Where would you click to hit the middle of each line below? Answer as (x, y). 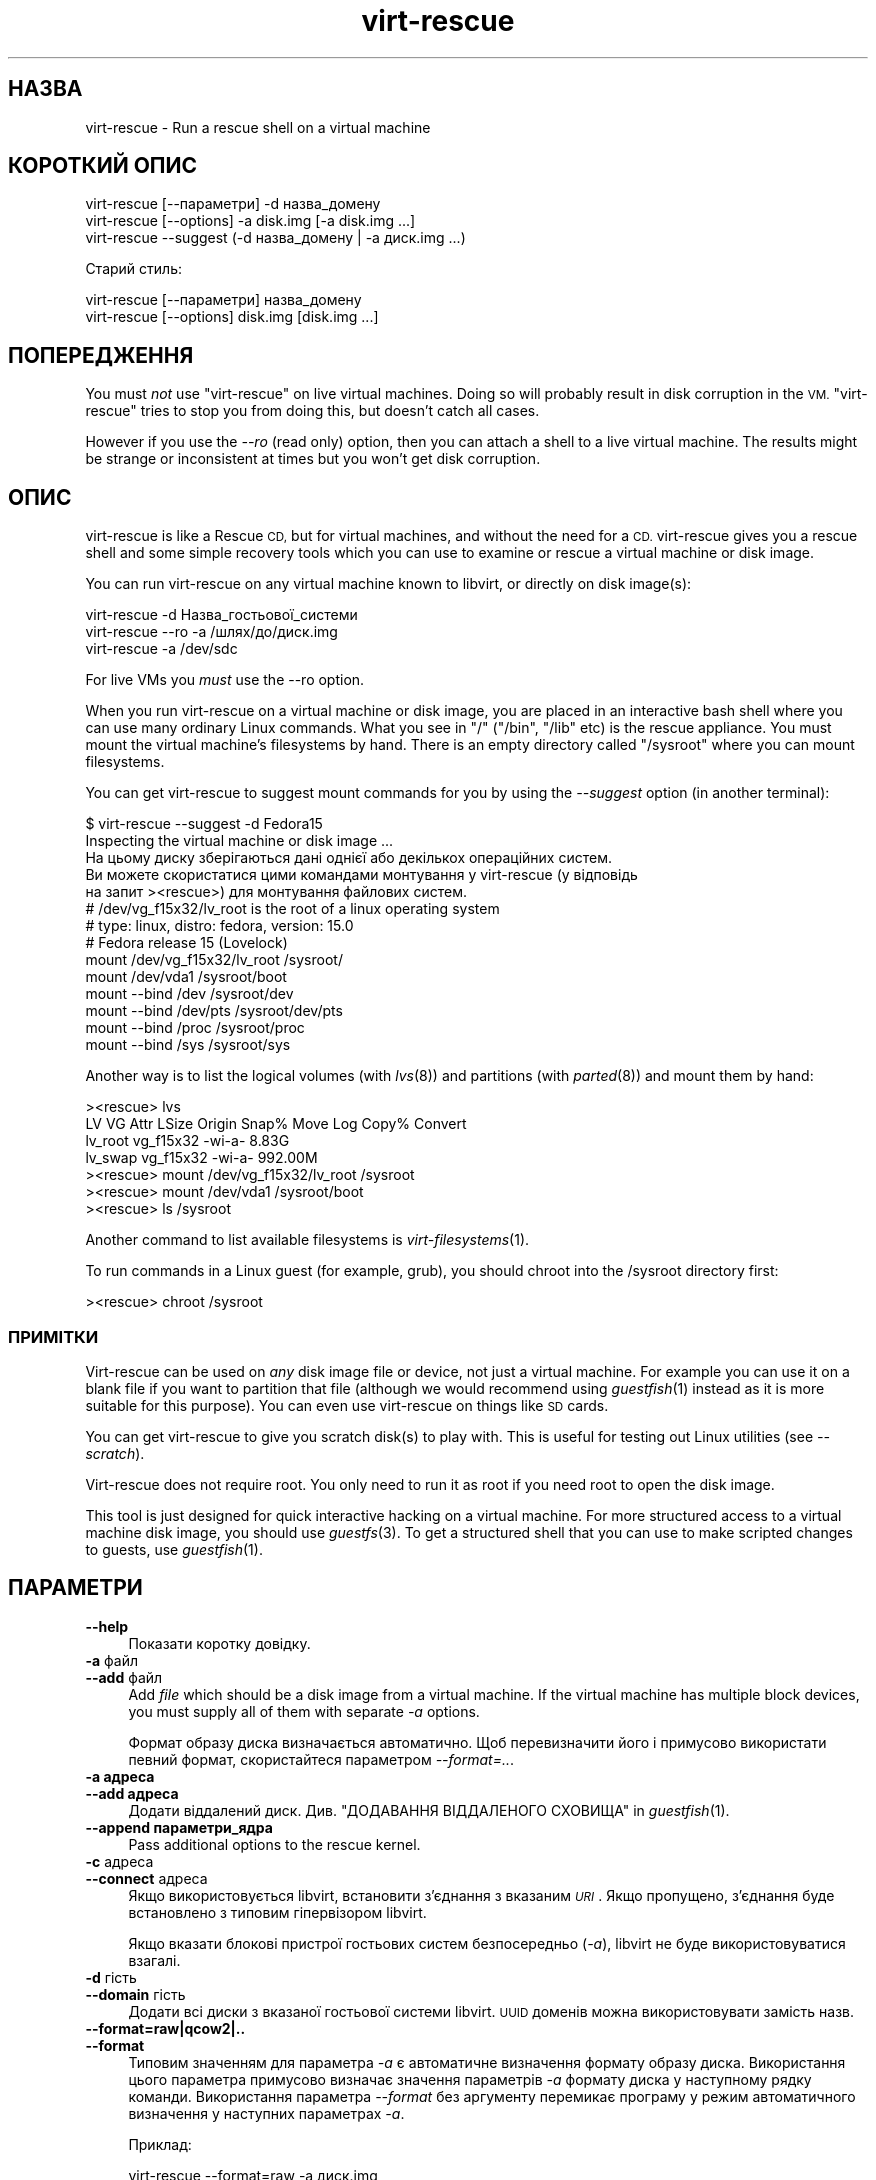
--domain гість (135, 1994)
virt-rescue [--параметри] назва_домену (223, 300)
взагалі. (154, 1960)
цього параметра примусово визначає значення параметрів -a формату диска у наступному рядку (470, 2079)
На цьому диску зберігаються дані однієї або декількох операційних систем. (348, 858)
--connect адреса (146, 1878)
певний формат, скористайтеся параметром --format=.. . (321, 1759)
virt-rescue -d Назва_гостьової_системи (221, 615)
